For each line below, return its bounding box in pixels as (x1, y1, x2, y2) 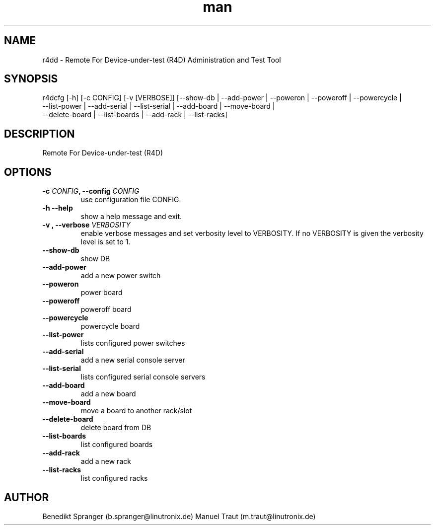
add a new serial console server (80, 356, 185, 365)
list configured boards (80, 440, 153, 449)
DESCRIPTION (4, 127, 75, 140)
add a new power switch (80, 271, 161, 280)
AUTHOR (4, 491, 49, 504)
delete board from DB (80, 423, 151, 432)
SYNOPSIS (4, 73, 58, 85)
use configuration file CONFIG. (80, 195, 181, 204)
